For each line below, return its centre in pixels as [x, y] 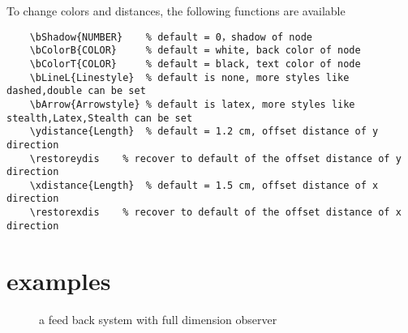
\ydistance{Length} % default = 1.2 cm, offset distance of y [204, 132]
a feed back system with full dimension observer [158, 319]
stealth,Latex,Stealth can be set [100, 118]
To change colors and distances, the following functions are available [176, 11]
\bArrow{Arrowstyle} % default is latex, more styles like [192, 104]
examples [59, 280]
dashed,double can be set [76, 91]
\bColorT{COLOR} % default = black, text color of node [195, 64]
